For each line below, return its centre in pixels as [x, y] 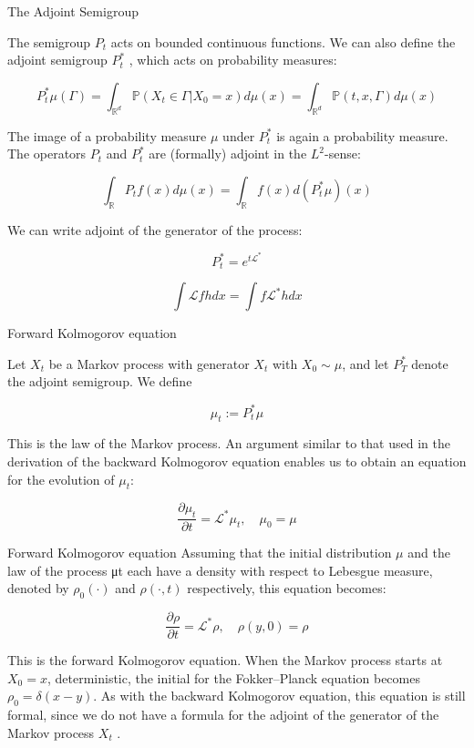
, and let [366, 363]
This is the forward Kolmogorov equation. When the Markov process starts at [225, 660]
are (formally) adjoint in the [228, 154]
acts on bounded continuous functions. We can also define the [283, 41]
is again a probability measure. [362, 135]
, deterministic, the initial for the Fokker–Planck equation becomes [233, 677]
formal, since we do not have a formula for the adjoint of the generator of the [223, 715]
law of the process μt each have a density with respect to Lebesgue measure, [220, 570]
